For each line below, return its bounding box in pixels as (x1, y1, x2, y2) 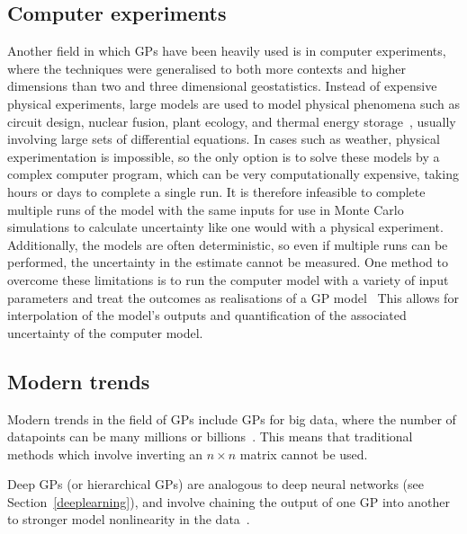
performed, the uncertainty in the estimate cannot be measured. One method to (7, 253, 448, 271)
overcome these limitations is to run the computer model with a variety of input (7, 270, 449, 289)
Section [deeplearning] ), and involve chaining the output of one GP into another (7, 492, 451, 511)
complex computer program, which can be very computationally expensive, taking (7, 165, 459, 183)
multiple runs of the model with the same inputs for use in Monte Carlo (7, 200, 404, 218)
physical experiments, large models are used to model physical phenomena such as (7, 93, 461, 112)
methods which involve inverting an (7, 444, 203, 463)
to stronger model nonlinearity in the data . (7, 510, 250, 529)
